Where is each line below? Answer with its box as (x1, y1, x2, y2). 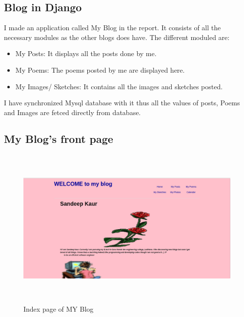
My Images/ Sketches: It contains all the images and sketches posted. (15, 81, 223, 91)
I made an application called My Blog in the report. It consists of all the (4, 22, 221, 33)
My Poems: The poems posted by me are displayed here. (15, 64, 185, 75)
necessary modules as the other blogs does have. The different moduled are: (4, 32, 230, 42)
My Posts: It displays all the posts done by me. (15, 48, 157, 59)
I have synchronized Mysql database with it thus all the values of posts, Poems (4, 98, 240, 108)
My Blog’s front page (4, 131, 113, 146)
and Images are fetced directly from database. (4, 107, 141, 117)
